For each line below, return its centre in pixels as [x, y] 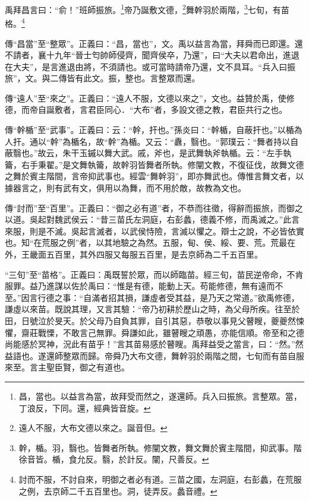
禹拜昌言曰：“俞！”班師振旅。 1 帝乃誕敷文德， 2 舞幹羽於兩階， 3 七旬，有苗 [147, 9]
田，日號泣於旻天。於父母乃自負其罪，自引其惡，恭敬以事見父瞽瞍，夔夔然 [150, 320]
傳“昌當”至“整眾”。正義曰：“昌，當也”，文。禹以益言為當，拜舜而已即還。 [150, 43]
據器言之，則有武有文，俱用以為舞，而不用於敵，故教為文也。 [125, 188]
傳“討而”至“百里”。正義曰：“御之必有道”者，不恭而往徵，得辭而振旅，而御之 [154, 207]
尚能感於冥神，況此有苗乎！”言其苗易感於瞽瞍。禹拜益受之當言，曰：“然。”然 [154, 344]
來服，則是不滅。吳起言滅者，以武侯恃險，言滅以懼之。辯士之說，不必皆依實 [154, 231]
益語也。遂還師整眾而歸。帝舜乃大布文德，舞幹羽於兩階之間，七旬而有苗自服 [154, 355]
